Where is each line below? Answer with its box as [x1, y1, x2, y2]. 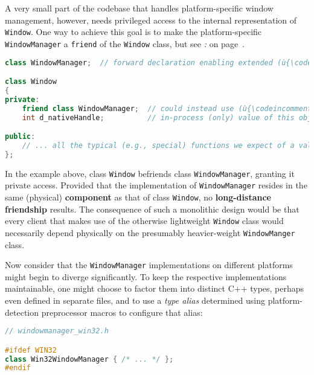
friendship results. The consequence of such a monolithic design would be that [5, 202, 300, 215]
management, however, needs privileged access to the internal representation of [5, 13, 297, 26]
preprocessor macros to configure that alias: [41, 306, 203, 318]
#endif [5, 364, 31, 373]
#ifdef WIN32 [5, 345, 57, 354]
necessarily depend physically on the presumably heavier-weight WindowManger [5, 226, 295, 239]
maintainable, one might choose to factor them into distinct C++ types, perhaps [5, 282, 304, 295]
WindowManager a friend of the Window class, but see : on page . [5, 37, 245, 50]
